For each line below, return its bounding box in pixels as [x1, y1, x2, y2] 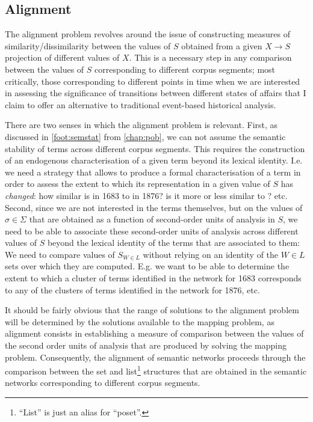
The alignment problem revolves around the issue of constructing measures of [5, 28, 290, 40]
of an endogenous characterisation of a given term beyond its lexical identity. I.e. [5, 154, 303, 167]
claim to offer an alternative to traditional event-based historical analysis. [5, 98, 276, 111]
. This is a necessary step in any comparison [129, 51, 292, 64]
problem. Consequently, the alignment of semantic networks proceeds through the [5, 350, 306, 363]
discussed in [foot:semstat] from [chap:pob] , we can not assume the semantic [5, 130, 286, 142]
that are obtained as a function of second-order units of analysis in [29, 213, 275, 225]
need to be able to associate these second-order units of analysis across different [5, 224, 299, 237]
